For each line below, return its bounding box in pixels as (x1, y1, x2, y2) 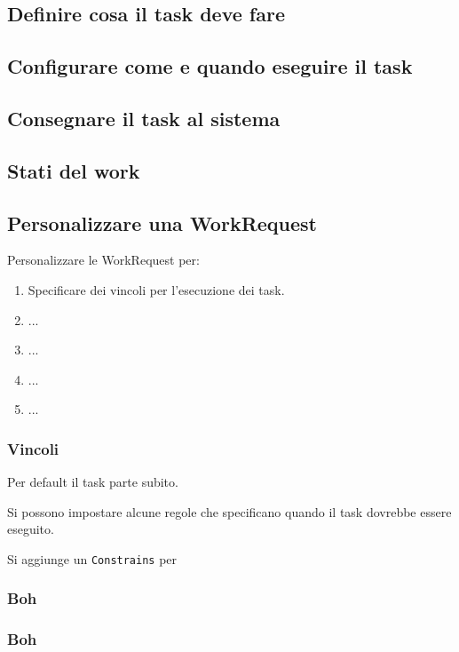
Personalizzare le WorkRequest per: (7, 250, 200, 269)
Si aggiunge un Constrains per (7, 549, 178, 568)
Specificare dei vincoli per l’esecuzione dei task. (28, 280, 285, 298)
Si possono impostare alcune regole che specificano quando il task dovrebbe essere (7, 502, 452, 521)
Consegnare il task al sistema (7, 104, 281, 131)
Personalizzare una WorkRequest (7, 209, 317, 236)
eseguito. (7, 520, 54, 538)
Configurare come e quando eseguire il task (7, 52, 413, 80)
